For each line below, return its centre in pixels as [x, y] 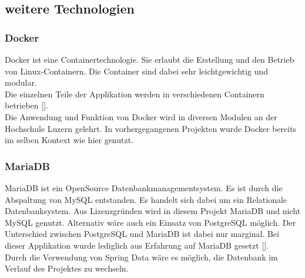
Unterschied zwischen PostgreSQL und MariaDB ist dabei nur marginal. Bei [142, 234]
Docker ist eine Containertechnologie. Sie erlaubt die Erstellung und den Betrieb [150, 59]
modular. [21, 82]
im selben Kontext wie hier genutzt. [69, 140]
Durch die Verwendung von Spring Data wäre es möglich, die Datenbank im [141, 257]
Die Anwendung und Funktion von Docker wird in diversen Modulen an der [141, 116]
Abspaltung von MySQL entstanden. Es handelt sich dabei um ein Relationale [146, 199]
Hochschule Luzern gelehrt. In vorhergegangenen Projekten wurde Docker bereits [151, 128]
